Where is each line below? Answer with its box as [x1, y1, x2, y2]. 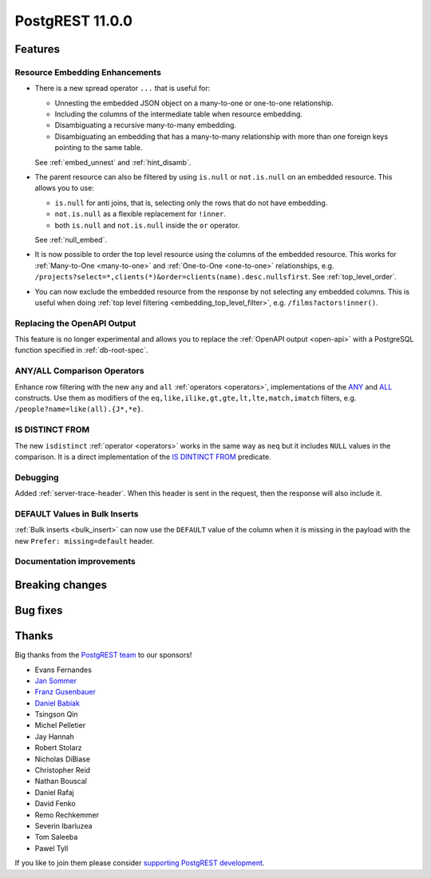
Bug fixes [14, 603, 63, 617]
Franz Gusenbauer [34, 687, 96, 697]
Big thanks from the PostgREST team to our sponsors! [14, 651, 192, 660]
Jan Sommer [34, 675, 77, 686]
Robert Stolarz [34, 743, 83, 753]
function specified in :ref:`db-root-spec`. [14, 346, 148, 355]
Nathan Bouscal [34, 777, 87, 786]
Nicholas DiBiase [34, 754, 91, 764]
